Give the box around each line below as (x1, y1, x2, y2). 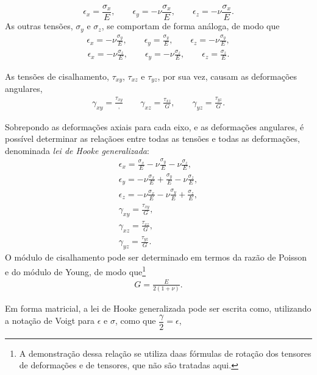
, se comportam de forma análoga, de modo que (101, 19, 280, 32)
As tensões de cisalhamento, (5, 69, 109, 82)
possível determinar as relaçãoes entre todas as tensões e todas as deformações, (5, 132, 300, 145)
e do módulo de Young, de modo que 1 (5, 263, 146, 278)
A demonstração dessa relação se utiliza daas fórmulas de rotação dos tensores (19, 346, 312, 359)
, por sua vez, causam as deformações (157, 69, 297, 82)
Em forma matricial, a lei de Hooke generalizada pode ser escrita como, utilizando (5, 302, 312, 314)
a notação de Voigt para (5, 314, 95, 327)
